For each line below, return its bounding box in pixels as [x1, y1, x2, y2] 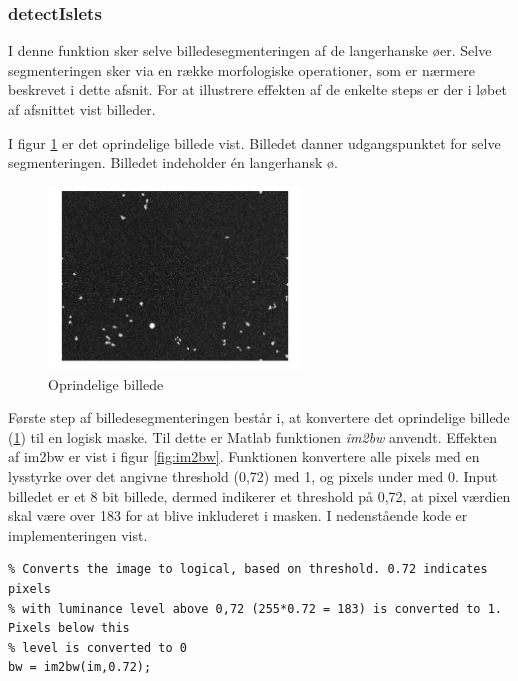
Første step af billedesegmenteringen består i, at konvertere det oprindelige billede [8, 407, 510, 428]
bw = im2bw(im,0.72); [8, 660, 152, 675]
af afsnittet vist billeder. [8, 99, 156, 119]
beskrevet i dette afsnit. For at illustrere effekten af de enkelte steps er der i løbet [8, 79, 507, 100]
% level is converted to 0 [8, 640, 187, 655]
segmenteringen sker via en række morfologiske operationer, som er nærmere [8, 59, 475, 80]
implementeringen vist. [8, 524, 148, 545]
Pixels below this [8, 621, 130, 636]
